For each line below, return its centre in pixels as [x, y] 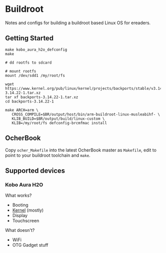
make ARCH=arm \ [22, 110]
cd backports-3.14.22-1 [30, 101]
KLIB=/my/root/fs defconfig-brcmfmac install [59, 123]
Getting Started [29, 38]
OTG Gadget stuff [30, 245]
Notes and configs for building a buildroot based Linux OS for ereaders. [78, 23]
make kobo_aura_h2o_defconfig [36, 50]
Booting [20, 205]
